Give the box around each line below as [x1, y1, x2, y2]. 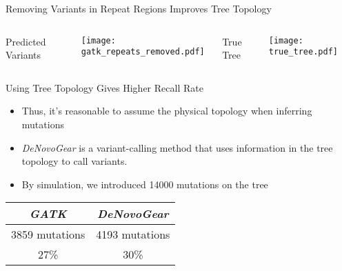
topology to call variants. [21, 154, 128, 168]
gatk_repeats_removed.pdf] [81, 47, 205, 57]
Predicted [6, 34, 46, 48]
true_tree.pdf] [268, 47, 338, 57]
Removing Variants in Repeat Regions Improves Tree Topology [6, 1, 272, 15]
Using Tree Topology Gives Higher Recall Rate [6, 80, 203, 94]
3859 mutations [11, 226, 85, 243]
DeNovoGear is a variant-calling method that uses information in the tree [21, 140, 333, 154]
